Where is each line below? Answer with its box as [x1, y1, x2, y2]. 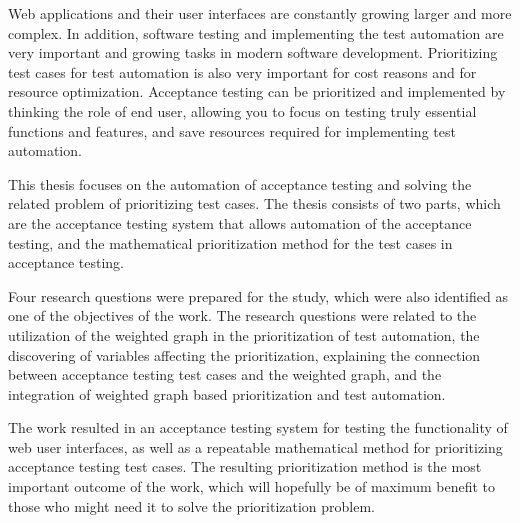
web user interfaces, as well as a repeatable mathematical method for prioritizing [8, 436, 503, 457]
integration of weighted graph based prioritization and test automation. [8, 383, 446, 404]
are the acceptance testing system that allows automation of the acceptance [8, 212, 472, 233]
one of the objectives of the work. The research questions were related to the [8, 305, 477, 326]
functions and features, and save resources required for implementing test [8, 120, 456, 141]
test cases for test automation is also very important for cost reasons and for [8, 61, 477, 82]
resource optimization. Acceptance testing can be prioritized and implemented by [8, 81, 506, 102]
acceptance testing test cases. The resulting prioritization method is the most [8, 456, 482, 477]
